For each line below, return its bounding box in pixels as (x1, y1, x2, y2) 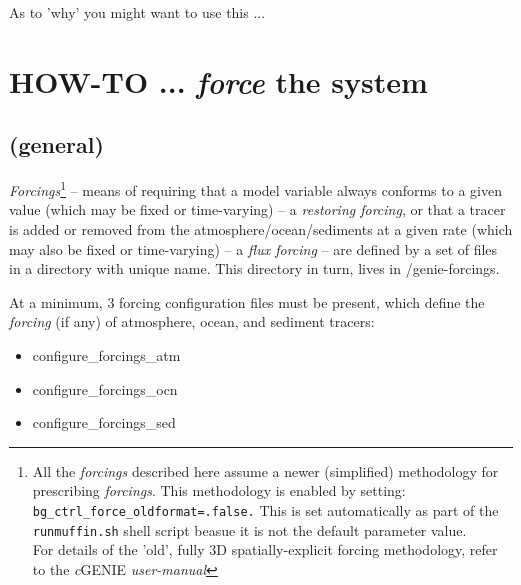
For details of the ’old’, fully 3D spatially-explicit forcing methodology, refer (32, 539, 498, 560)
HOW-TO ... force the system (9, 60, 428, 102)
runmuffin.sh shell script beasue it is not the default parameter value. (32, 519, 467, 540)
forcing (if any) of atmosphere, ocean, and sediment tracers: (9, 311, 375, 332)
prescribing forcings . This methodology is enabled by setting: (32, 480, 406, 501)
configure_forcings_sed (32, 412, 176, 433)
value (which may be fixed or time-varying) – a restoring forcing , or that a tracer (9, 199, 506, 220)
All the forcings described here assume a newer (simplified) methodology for (32, 460, 499, 481)
